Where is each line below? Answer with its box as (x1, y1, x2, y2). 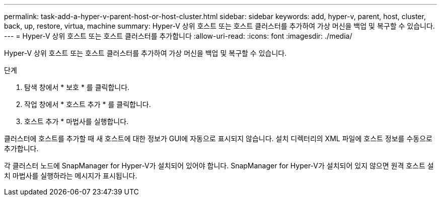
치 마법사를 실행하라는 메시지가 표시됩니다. (4, 171, 137, 180)
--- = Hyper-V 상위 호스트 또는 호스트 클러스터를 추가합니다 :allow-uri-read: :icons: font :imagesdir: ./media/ (4, 32, 352, 40)
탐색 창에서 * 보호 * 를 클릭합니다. (24, 83, 130, 91)
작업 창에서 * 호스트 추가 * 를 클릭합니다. (24, 100, 151, 109)
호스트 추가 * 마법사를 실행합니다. (24, 117, 129, 126)
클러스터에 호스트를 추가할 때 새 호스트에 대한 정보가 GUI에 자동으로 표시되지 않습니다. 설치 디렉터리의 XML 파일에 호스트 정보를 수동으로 (4, 134, 432, 143)
